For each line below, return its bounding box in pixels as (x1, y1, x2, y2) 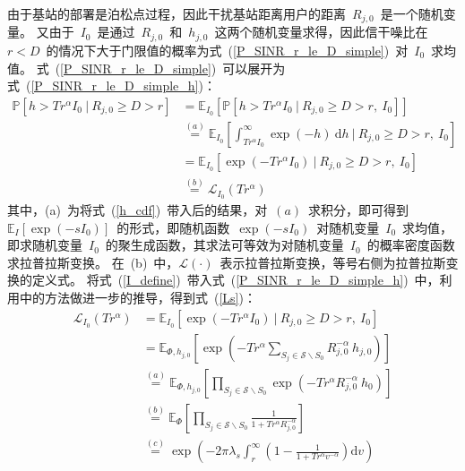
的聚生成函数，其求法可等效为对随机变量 (105, 235, 344, 254)
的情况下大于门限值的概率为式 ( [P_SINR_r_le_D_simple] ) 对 (46, 40, 409, 59)
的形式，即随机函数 (116, 218, 230, 236)
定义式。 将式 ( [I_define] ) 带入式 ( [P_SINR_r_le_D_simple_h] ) (31, 270, 409, 289)
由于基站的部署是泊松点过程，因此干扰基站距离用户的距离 (7, 4, 346, 22)
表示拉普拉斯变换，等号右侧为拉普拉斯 (220, 253, 446, 271)
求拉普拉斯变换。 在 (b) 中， (7, 253, 179, 271)
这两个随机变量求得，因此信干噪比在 (214, 22, 428, 41)
